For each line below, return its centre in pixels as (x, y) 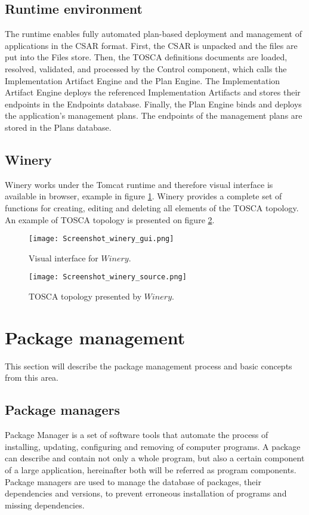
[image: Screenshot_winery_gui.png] (101, 239)
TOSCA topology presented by (85, 296)
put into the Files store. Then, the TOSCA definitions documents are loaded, (146, 57)
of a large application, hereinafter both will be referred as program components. (151, 469)
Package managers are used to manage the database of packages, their (133, 481)
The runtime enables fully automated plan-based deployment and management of (153, 34)
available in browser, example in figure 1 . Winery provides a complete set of (143, 196)
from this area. (32, 377)
